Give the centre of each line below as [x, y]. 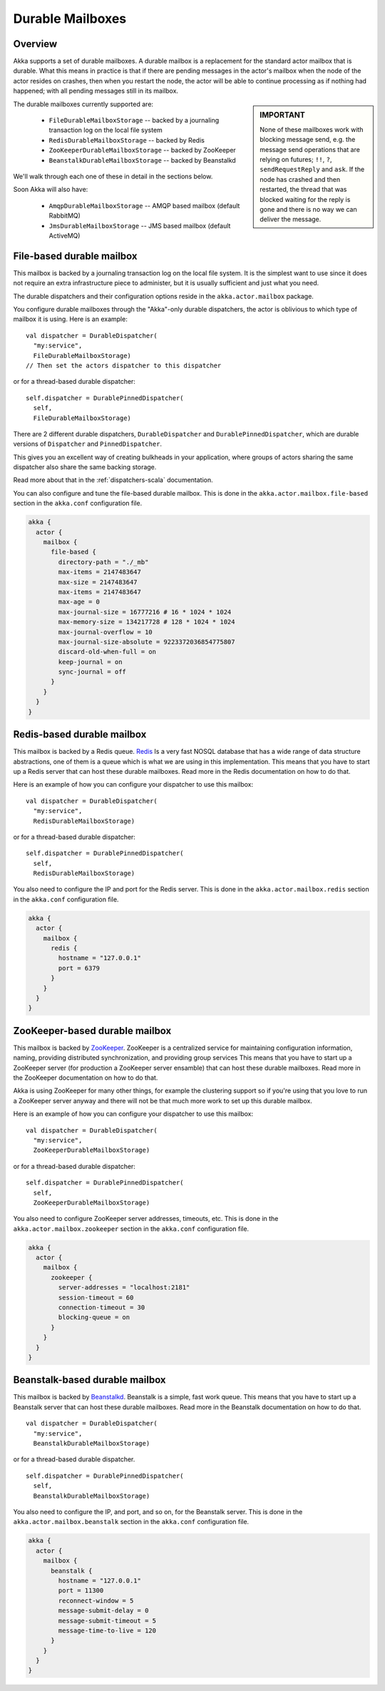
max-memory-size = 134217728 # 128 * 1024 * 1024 [147, 622]
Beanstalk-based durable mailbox [90, 1380]
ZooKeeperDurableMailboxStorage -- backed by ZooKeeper [143, 150]
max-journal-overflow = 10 [105, 632]
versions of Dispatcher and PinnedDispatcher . [88, 444]
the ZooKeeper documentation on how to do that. [86, 1078]
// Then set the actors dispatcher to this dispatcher [124, 365]
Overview [35, 44]
